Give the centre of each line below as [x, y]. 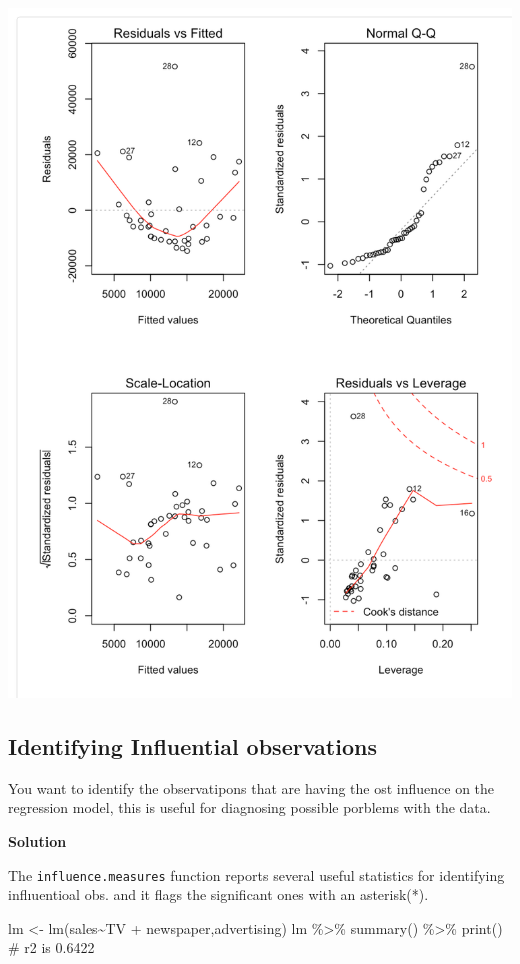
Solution [37, 840]
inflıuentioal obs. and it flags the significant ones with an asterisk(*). [218, 894]
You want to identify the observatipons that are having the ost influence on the [251, 787]
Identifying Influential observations [192, 745]
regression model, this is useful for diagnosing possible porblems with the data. [249, 807]
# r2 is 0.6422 [51, 947]
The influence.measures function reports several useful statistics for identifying [256, 874]
